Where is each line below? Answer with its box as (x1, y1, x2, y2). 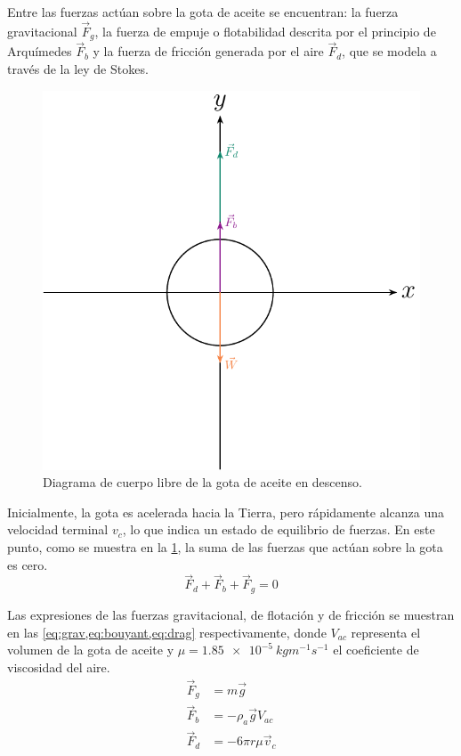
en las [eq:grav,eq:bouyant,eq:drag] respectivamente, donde (7, 622, 327, 641)
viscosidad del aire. (7, 657, 110, 676)
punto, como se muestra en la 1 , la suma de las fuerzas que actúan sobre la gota (7, 538, 443, 557)
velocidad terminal (7, 520, 109, 539)
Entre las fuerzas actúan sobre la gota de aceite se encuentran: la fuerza (7, 3, 399, 20)
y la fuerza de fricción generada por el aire (93, 42, 324, 61)
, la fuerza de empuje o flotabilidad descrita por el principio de (94, 21, 436, 40)
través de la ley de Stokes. (7, 60, 149, 78)
